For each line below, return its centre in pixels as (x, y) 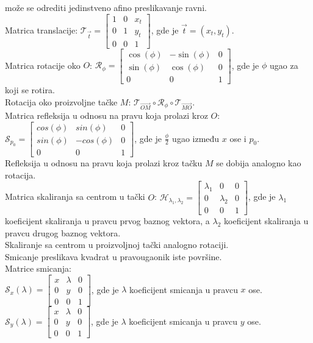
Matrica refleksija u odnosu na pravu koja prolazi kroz (106, 115)
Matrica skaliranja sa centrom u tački (75, 196)
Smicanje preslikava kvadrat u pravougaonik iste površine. (113, 256)
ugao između (196, 138)
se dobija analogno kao (259, 163)
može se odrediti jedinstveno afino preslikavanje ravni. (106, 7)
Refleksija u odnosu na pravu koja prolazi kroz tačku (104, 163)
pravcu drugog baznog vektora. (63, 232)
